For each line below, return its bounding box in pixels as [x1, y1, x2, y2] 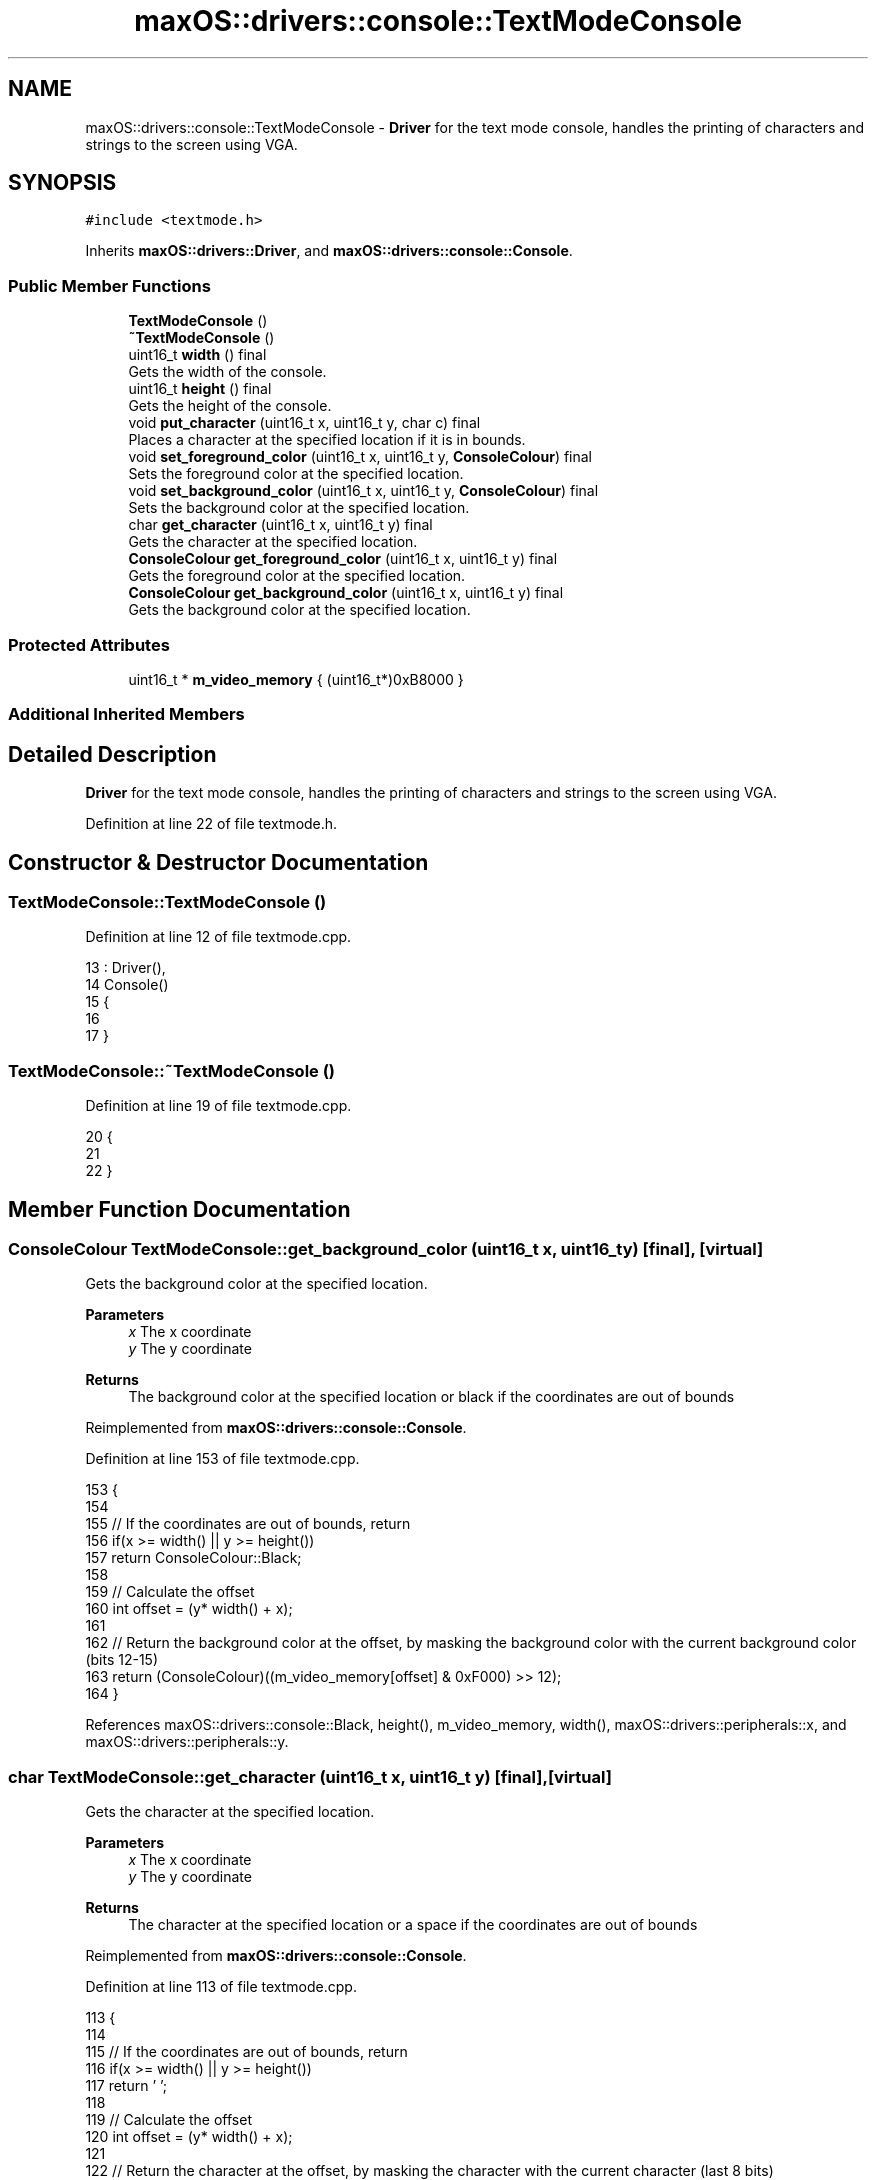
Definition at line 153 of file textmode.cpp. [85, 1450, 360, 1468]
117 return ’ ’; [85, 2077, 168, 2095]
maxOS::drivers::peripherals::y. [85, 1733, 289, 1751]
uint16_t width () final [128, 346, 267, 364]
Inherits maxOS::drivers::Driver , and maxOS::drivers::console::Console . [85, 242, 573, 260]
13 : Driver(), [85, 959, 166, 977]
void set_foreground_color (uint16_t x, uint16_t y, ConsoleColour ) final [128, 448, 593, 466]
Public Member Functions [8, 275, 211, 296]
